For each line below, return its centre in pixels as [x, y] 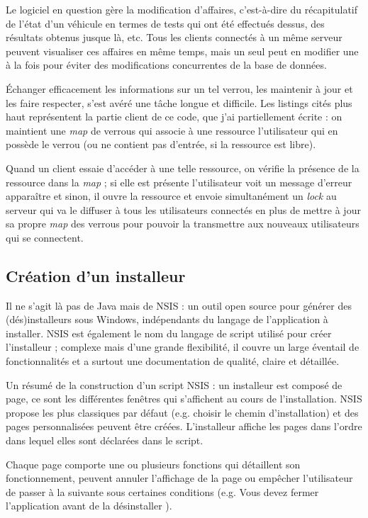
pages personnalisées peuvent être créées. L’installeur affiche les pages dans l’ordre [184, 426]
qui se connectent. [45, 237]
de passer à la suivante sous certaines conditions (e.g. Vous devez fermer [162, 491]
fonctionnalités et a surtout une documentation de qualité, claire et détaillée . [173, 361]
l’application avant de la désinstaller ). [89, 506]
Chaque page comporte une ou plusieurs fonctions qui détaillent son [153, 464]
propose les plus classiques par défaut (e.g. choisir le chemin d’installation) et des [182, 412]
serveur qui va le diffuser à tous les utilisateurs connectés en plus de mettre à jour [183, 209]
